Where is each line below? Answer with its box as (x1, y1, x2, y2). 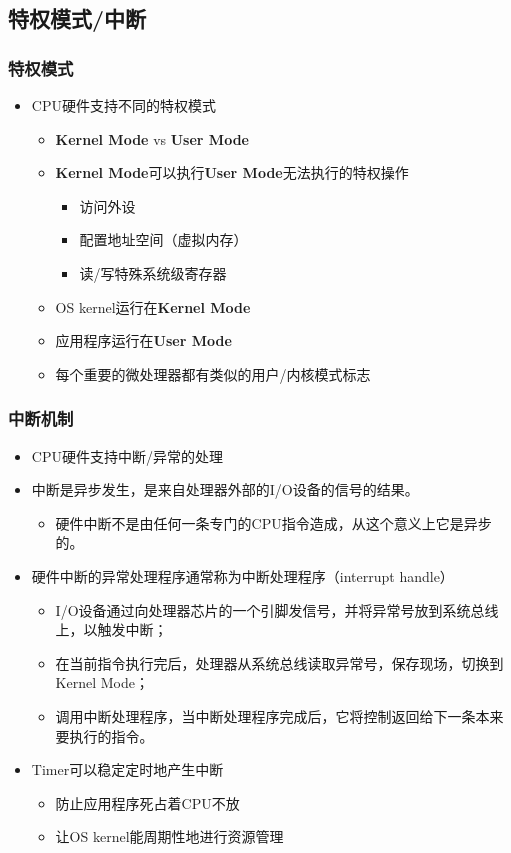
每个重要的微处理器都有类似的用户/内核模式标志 (55, 363, 371, 384)
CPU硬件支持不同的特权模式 (31, 95, 216, 115)
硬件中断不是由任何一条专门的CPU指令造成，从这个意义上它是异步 (55, 512, 492, 533)
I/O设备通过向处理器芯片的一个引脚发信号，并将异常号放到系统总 (55, 599, 485, 620)
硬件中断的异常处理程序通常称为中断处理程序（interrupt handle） (31, 565, 454, 586)
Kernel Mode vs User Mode (55, 128, 249, 149)
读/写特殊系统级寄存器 (79, 262, 227, 283)
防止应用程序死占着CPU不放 (55, 792, 240, 813)
